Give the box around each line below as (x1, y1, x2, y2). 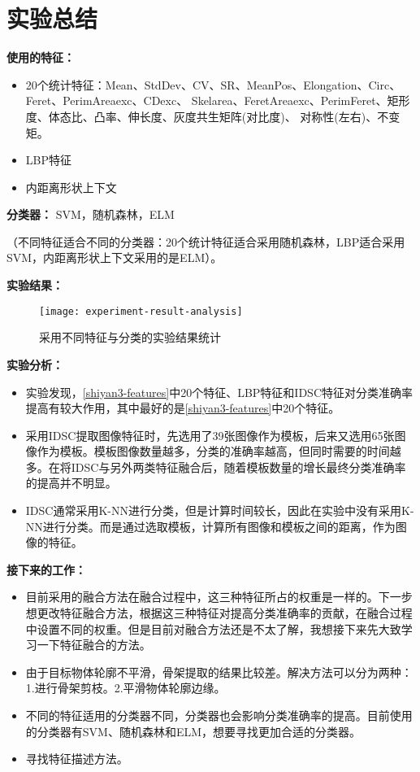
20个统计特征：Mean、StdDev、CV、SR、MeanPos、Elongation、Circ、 (25, 76, 401, 93)
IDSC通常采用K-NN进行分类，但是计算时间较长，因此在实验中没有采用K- (25, 502, 414, 519)
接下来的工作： (6, 560, 86, 578)
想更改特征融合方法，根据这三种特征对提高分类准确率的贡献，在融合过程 (25, 604, 413, 622)
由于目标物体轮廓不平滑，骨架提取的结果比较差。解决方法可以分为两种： (25, 663, 413, 680)
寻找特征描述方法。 (25, 750, 128, 767)
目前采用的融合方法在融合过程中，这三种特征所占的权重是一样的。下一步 (25, 588, 413, 605)
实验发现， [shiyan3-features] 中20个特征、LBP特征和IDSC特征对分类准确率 (25, 383, 414, 400)
